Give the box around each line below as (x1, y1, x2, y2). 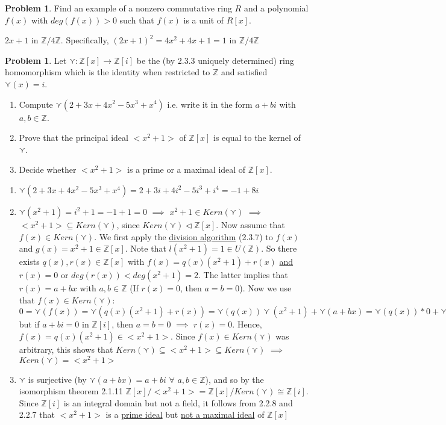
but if (19, 318, 40, 330)
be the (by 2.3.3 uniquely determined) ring (136, 54, 294, 66)
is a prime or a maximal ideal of (127, 163, 246, 176)
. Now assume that (216, 218, 285, 231)
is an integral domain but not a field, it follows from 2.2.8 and (63, 396, 293, 409)
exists (19, 255, 40, 268)
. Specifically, (60, 34, 109, 46)
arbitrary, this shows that (19, 343, 113, 355)
